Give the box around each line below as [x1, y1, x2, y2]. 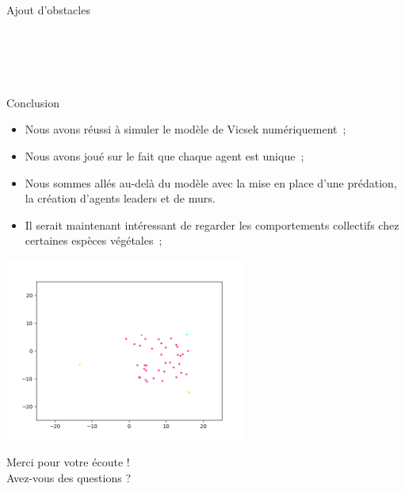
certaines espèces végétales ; [25, 232, 162, 249]
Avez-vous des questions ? [6, 469, 131, 485]
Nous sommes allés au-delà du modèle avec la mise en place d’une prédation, [25, 174, 397, 191]
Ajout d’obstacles [6, 2, 90, 17]
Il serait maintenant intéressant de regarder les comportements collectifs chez [25, 216, 399, 233]
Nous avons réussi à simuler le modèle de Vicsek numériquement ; [25, 121, 346, 137]
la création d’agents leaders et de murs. [25, 190, 216, 207]
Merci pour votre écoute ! [6, 454, 130, 470]
